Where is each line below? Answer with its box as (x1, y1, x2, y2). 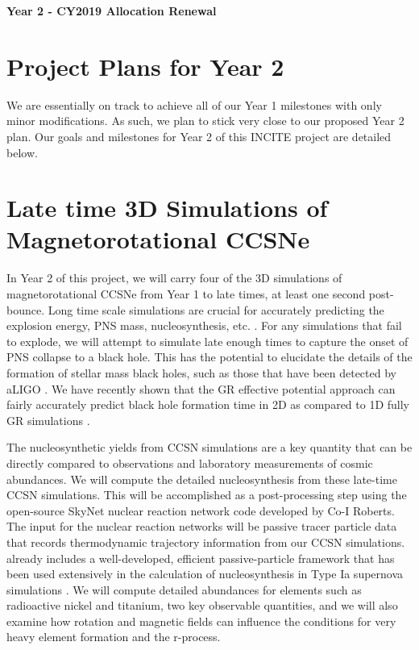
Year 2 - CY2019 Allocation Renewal (6, 2, 217, 19)
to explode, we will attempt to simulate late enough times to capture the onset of (6, 332, 409, 349)
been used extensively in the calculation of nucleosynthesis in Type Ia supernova (6, 565, 404, 582)
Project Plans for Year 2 (6, 49, 284, 82)
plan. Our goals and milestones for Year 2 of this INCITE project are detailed (6, 127, 392, 144)
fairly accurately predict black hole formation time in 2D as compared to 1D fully (6, 396, 410, 413)
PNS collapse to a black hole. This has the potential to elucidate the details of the (6, 348, 413, 365)
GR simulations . (6, 411, 90, 428)
